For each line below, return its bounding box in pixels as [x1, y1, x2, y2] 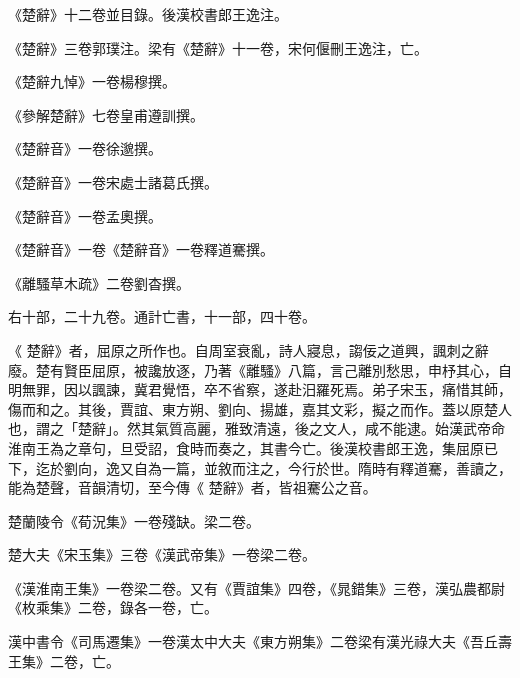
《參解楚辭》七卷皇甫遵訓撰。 [8, 104, 204, 125]
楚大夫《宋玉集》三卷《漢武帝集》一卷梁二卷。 [8, 544, 316, 565]
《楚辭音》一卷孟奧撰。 [8, 205, 162, 226]
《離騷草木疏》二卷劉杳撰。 [8, 272, 190, 293]
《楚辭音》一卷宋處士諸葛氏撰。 [8, 171, 218, 192]
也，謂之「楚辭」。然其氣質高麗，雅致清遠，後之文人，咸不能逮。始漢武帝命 [8, 418, 505, 439]
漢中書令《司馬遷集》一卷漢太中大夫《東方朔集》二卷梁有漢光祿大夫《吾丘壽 [8, 631, 512, 652]
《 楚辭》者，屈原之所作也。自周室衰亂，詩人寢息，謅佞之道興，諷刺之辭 [8, 339, 489, 360]
